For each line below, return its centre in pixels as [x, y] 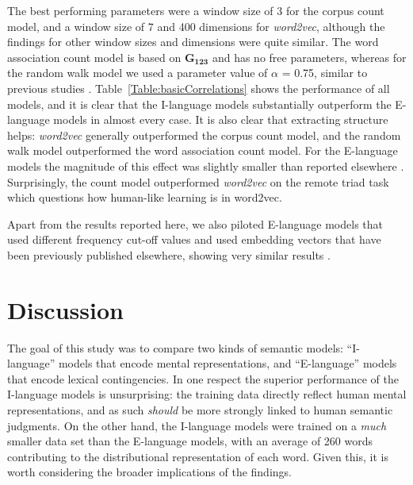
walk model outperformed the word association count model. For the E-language [203, 150]
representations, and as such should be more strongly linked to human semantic [200, 410]
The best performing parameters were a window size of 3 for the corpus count [196, 10]
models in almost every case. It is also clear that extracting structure [221, 119]
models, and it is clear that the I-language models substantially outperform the [199, 104]
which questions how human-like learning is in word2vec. [145, 197]
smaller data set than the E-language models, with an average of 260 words [190, 441]
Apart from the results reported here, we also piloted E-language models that [195, 223]
